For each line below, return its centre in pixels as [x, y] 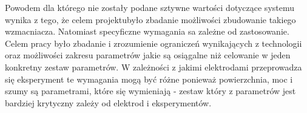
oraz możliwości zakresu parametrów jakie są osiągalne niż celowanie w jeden [148, 55]
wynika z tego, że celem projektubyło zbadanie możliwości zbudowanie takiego [150, 19]
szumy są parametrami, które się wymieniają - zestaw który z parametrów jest [150, 91]
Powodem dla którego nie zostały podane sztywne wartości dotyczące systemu [150, 7]
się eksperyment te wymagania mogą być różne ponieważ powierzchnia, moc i [149, 79]
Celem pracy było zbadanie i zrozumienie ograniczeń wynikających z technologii [153, 43]
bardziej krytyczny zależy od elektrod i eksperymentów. [108, 102]
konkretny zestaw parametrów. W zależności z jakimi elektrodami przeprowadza [153, 67]
